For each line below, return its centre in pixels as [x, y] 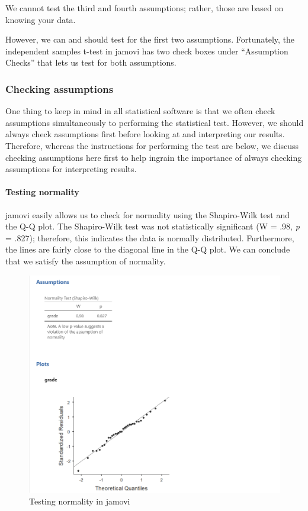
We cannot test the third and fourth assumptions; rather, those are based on [145, 8]
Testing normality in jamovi [80, 501]
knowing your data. [41, 19]
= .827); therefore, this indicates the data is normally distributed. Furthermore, [150, 237]
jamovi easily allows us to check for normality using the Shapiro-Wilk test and [148, 214]
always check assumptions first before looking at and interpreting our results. [145, 134]
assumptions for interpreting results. [71, 169]
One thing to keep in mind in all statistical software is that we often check [140, 111]
